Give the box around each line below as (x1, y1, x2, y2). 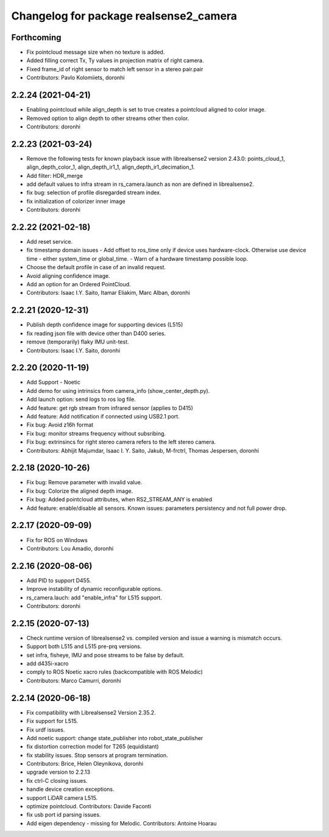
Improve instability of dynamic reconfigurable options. (26, 585, 163, 593)
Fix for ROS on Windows (26, 536, 88, 543)
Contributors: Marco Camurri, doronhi (26, 677, 121, 684)
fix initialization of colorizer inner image (26, 197, 126, 205)
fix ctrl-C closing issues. (26, 777, 88, 784)
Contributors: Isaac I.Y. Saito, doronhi (26, 347, 121, 354)
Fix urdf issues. (26, 726, 65, 733)
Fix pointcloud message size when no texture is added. (26, 49, 165, 56)
